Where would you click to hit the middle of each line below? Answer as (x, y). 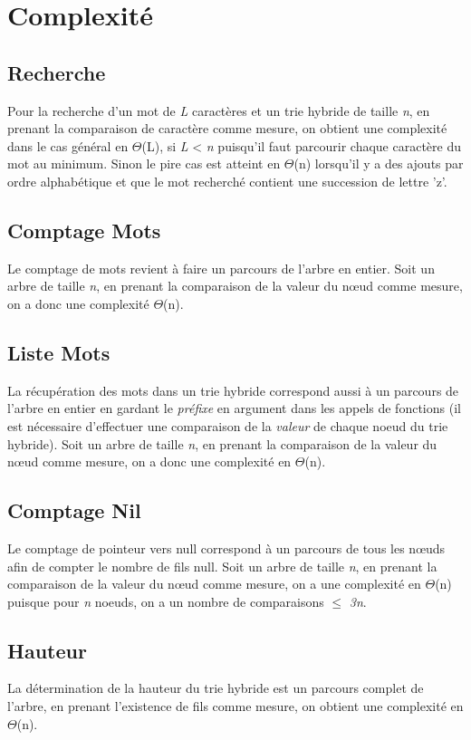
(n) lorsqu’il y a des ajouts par (379, 163)
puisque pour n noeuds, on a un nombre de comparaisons (166, 601)
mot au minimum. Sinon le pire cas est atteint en (144, 163)
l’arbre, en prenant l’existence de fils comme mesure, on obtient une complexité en (235, 706)
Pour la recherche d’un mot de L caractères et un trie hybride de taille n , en (219, 110)
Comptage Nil (74, 510)
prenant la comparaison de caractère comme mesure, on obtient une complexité (227, 128)
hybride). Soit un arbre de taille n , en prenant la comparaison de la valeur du (222, 443)
